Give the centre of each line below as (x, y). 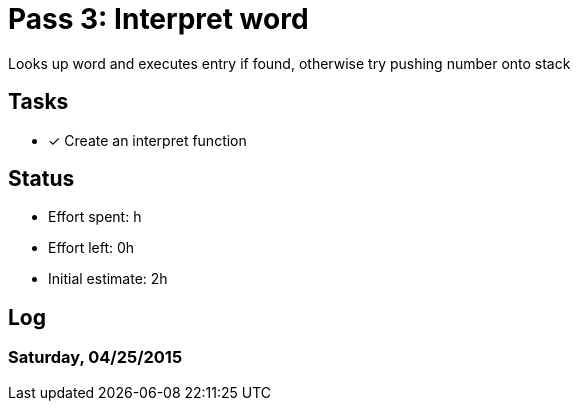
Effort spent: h (95, 217)
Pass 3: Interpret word (158, 19)
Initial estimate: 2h (108, 279)
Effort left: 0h (91, 248)
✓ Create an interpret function (147, 140)
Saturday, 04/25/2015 (95, 357)
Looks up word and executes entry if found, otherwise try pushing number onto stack (289, 63)
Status (41, 179)
